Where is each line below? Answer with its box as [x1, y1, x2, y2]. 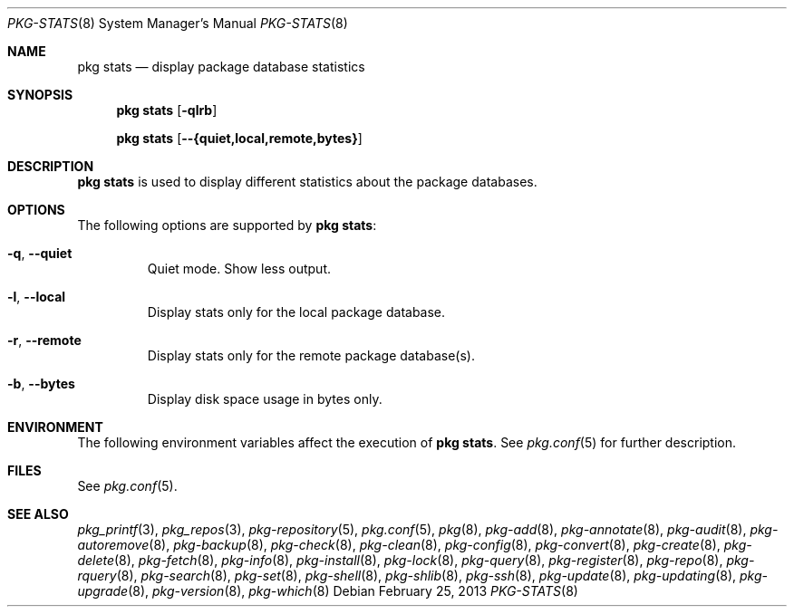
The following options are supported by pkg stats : [77, 217, 377, 233]
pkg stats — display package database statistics [77, 59, 365, 74]
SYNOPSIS [7, 87, 73, 102]
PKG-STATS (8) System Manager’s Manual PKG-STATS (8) [7, 15, 348, 31]
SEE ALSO [7, 506, 69, 522]
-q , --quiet [7, 245, 73, 261]
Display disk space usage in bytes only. [147, 391, 382, 407]
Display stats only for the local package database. [147, 304, 446, 320]
